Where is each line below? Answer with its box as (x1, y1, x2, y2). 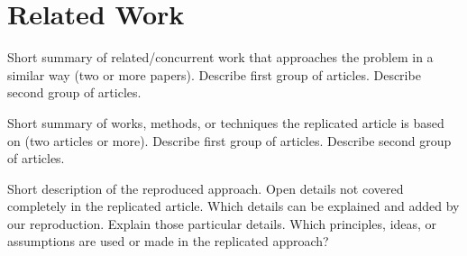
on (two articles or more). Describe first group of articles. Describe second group (7, 131, 452, 150)
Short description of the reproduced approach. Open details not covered (7, 178, 404, 197)
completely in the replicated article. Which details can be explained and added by (7, 197, 460, 215)
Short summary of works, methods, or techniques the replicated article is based (7, 113, 444, 132)
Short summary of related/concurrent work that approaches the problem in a (7, 48, 434, 67)
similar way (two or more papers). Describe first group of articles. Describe (7, 65, 421, 84)
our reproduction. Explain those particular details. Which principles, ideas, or (7, 214, 437, 233)
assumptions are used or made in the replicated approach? (7, 232, 329, 251)
